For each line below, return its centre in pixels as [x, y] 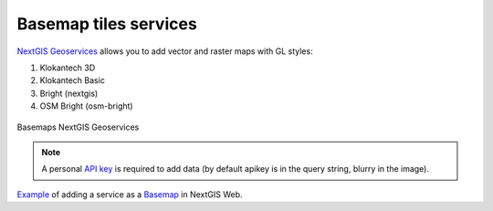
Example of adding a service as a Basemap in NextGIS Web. [130, 194]
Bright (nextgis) [69, 93]
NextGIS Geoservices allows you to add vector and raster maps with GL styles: [165, 51]
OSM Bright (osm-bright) [86, 106]
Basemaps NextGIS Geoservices [78, 127]
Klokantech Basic [72, 80]
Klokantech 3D [68, 68]
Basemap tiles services [107, 24]
